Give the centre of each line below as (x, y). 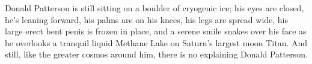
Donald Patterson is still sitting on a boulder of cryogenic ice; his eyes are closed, (154, 8)
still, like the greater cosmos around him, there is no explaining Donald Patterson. (156, 54)
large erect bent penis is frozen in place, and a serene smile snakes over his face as (156, 31)
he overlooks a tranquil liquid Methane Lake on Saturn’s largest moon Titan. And (156, 42)
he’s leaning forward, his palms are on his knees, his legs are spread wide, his (147, 19)
